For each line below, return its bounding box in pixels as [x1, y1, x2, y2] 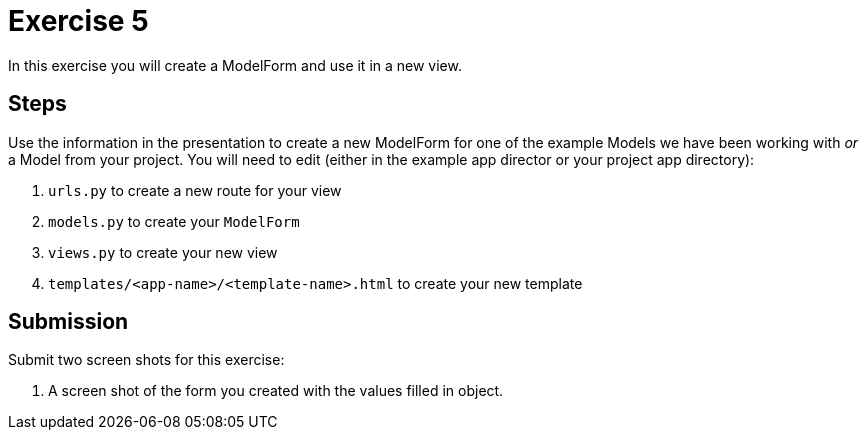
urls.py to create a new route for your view [48, 181, 342, 199]
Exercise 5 [8, 4, 149, 38]
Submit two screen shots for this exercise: [8, 351, 285, 369]
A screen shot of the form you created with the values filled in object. [48, 382, 504, 400]
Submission [8, 309, 129, 335]
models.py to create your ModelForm [48, 212, 300, 230]
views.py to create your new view [48, 243, 278, 261]
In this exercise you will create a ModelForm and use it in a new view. [8, 56, 462, 74]
